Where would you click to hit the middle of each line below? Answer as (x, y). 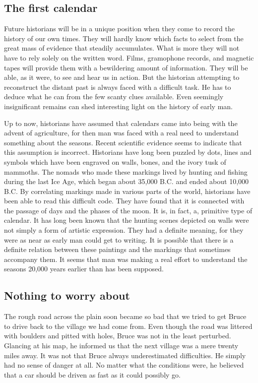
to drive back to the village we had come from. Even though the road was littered (128, 326)
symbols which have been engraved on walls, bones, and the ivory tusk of (115, 161)
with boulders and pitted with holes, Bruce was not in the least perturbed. (118, 336)
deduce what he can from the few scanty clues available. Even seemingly (114, 96)
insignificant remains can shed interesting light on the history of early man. (119, 106)
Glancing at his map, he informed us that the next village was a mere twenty (121, 346)
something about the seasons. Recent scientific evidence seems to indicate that (123, 142)
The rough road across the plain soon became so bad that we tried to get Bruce (125, 316)
